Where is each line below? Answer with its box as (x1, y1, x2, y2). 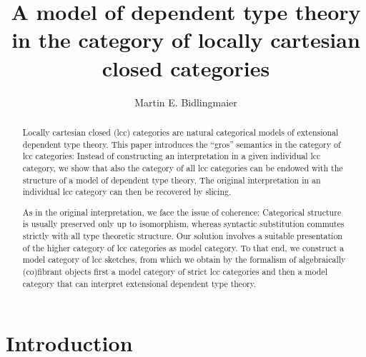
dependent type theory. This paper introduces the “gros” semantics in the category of (22, 138, 341, 150)
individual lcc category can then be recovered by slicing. (22, 186, 232, 198)
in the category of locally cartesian (11, 25, 360, 54)
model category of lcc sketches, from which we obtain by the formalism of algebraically (22, 253, 346, 266)
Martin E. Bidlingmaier (134, 94, 237, 109)
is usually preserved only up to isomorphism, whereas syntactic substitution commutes (22, 218, 345, 230)
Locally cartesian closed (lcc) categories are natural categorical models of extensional (22, 126, 339, 138)
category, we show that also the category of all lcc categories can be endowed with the (22, 161, 343, 174)
